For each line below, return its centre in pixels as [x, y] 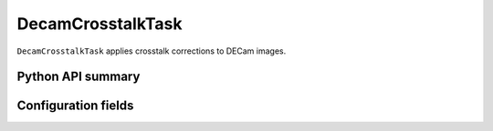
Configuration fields [75, 106]
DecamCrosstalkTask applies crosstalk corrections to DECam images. [152, 51]
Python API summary [79, 77]
